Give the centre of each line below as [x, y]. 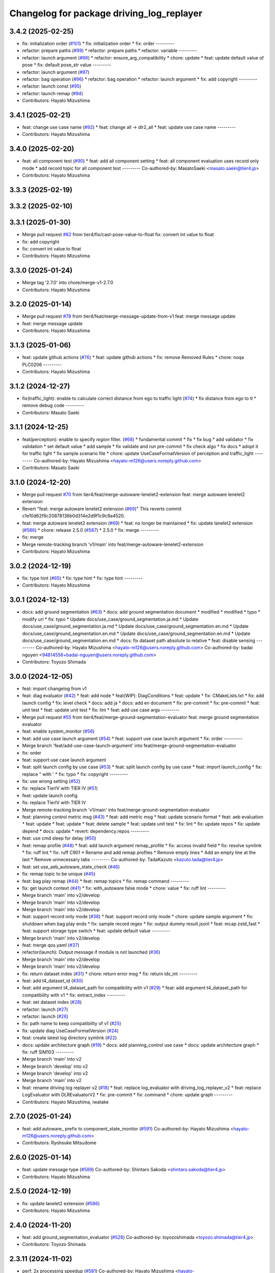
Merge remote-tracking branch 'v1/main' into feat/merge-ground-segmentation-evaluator [116, 810]
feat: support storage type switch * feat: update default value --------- [96, 931]
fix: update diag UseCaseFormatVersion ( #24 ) [71, 1031]
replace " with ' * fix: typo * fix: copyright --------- [75, 774]
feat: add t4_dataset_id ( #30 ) [53, 981]
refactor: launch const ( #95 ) [52, 86]
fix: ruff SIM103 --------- [48, 1052]
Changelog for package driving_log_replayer [106, 13]
